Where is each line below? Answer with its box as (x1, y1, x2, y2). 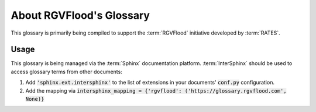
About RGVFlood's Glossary (11, 9, 150, 22)
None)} (25, 96, 44, 103)
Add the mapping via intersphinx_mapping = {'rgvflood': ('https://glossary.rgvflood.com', (25, 87, 287, 94)
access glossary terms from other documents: (11, 68, 122, 75)
